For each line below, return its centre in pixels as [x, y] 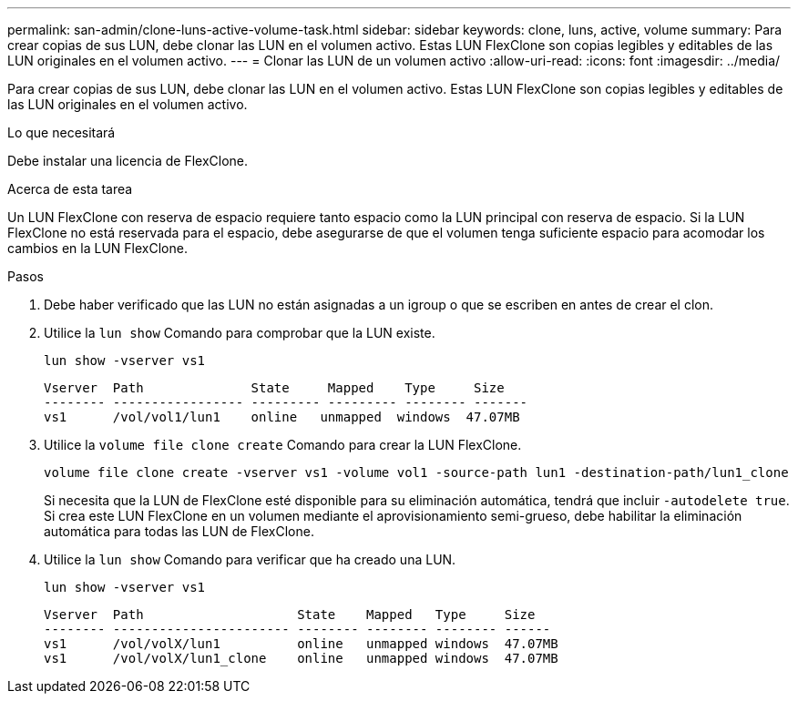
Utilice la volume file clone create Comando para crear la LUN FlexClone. [283, 445]
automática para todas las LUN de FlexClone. [179, 531]
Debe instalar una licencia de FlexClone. [128, 161]
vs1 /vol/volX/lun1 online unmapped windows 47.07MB [301, 644]
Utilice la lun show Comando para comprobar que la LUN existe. [240, 333]
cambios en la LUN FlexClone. [97, 248]
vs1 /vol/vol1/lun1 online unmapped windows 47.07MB [282, 417]
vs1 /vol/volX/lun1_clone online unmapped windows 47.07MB [301, 658]
